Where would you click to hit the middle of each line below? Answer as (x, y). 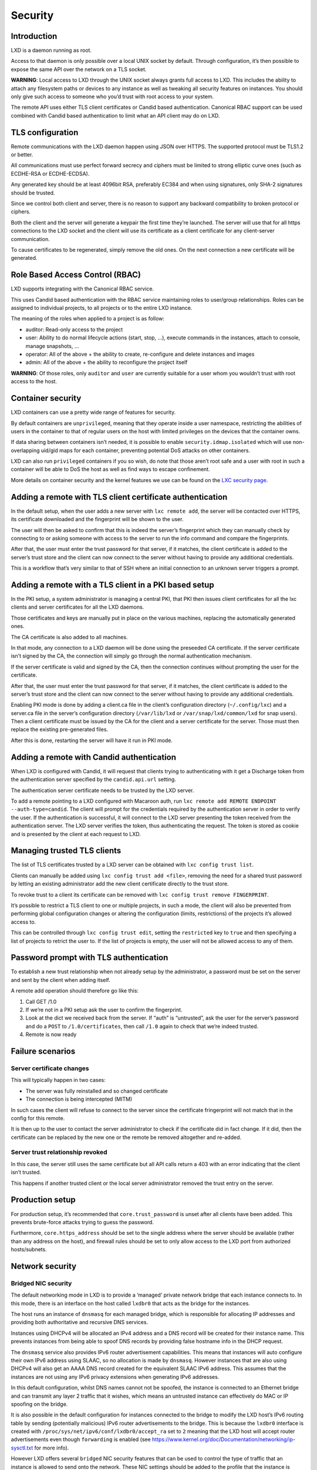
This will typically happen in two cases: (58, 1080)
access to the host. (34, 382)
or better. (22, 155)
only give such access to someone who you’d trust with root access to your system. (112, 96)
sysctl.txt (22, 1448)
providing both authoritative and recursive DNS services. (80, 1322)
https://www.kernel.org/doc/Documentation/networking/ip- (224, 1439)
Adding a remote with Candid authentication (93, 757)
